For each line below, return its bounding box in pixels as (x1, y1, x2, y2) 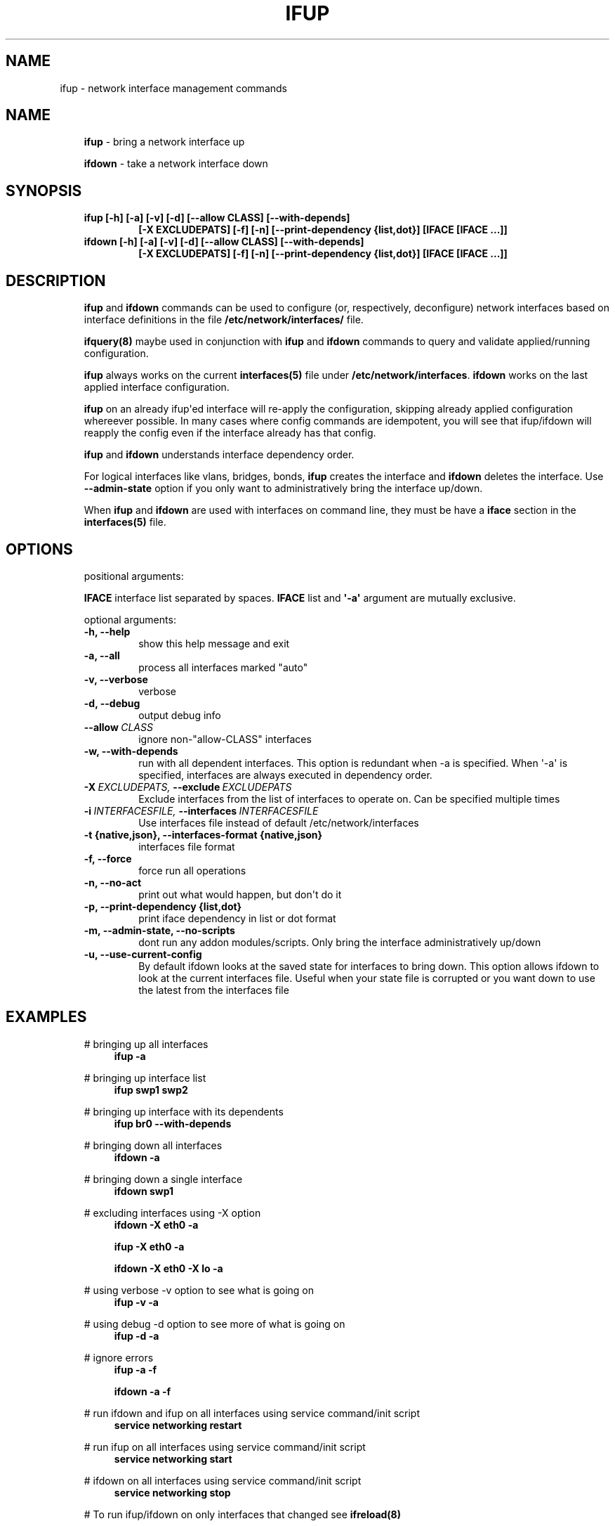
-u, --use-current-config (84, 948, 202, 960)
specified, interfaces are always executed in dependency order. (138, 768, 432, 781)
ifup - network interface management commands (60, 82, 287, 94)
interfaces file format (138, 840, 235, 853)
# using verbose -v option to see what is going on (84, 1283, 315, 1296)
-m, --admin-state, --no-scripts (84, 924, 235, 936)
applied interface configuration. (84, 381, 230, 394)
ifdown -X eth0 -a (114, 1218, 199, 1231)
